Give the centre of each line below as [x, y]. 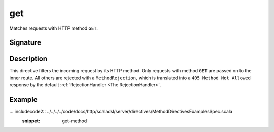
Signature [25, 43]
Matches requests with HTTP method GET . [54, 28]
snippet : [31, 121]
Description [28, 59]
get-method [75, 121]
